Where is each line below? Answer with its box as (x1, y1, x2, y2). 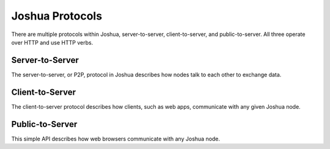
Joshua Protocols (11, 9, 103, 23)
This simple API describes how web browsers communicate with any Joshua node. (11, 135, 220, 142)
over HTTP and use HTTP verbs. (11, 38, 94, 46)
